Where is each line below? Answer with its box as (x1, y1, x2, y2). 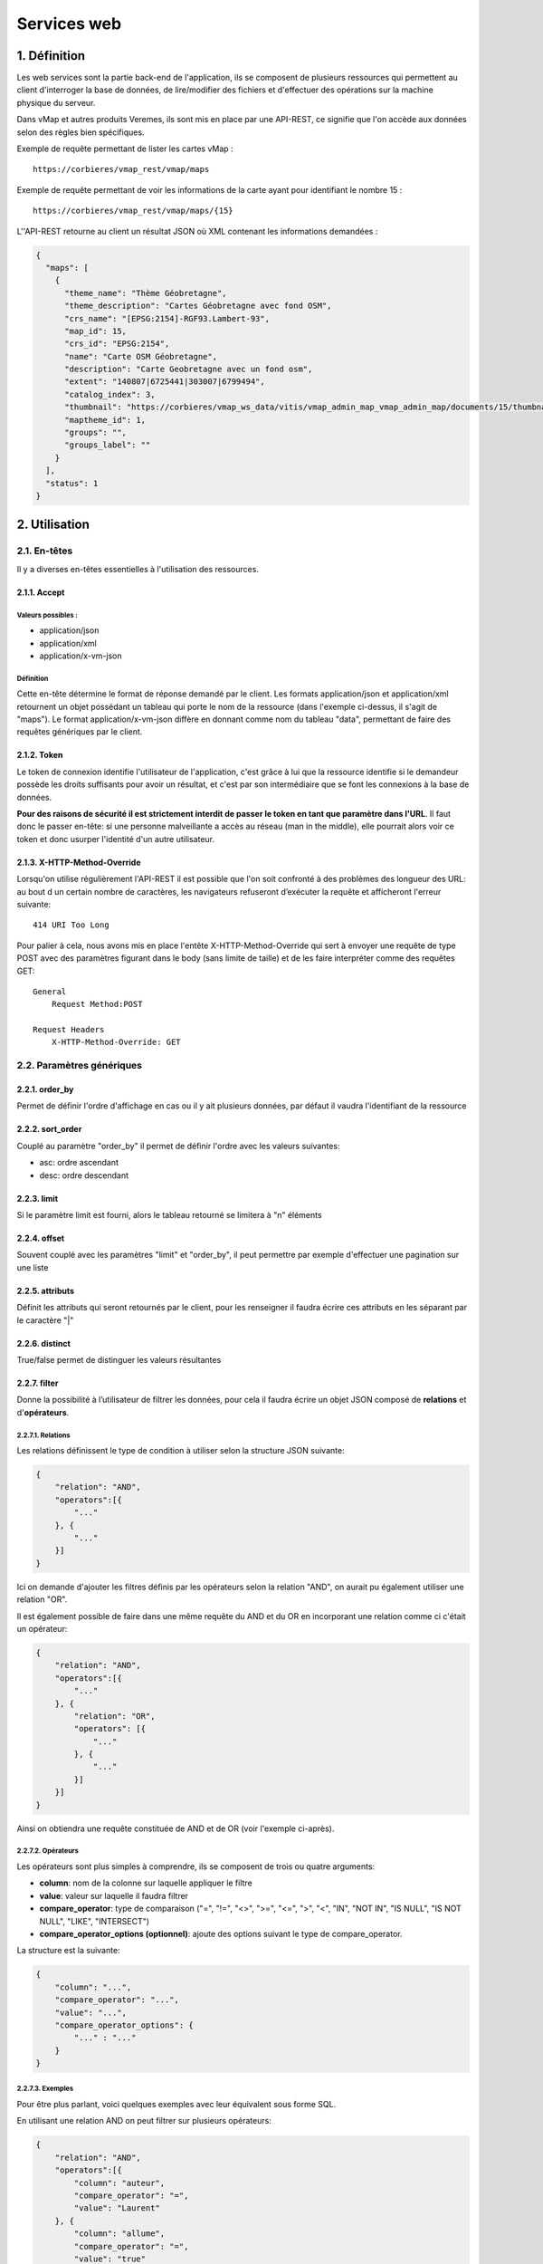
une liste (16, 1262, 49, 1272)
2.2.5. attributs (16, 1285, 75, 1296)
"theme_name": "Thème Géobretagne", (64, 288, 227, 298)
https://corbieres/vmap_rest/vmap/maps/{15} (33, 206, 234, 216)
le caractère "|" (16, 1314, 74, 1326)
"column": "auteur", (73, 2178, 166, 2188)
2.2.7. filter (16, 1377, 59, 1388)
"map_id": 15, (64, 326, 127, 336)
